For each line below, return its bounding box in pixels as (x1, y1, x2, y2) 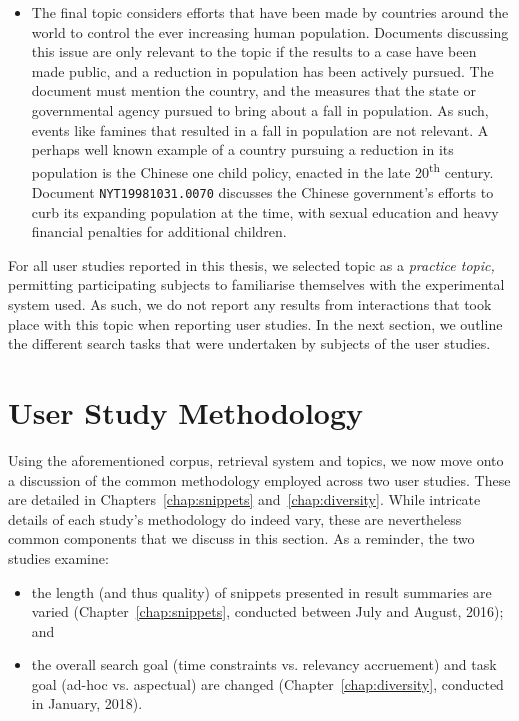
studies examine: (8, 547, 109, 568)
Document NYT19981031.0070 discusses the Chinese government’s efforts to (31, 182, 494, 202)
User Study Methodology (8, 392, 364, 432)
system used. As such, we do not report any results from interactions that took (8, 294, 492, 315)
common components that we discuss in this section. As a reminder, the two (8, 528, 475, 549)
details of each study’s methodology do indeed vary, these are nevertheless (8, 508, 462, 529)
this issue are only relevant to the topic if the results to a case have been (31, 41, 477, 62)
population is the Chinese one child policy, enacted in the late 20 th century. (31, 159, 494, 183)
